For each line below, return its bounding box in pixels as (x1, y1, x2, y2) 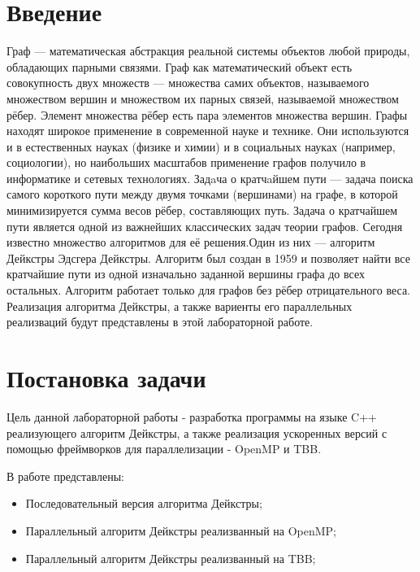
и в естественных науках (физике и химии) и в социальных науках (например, (6, 138, 396, 155)
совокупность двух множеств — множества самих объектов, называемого (6, 74, 370, 91)
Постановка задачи (6, 361, 206, 394)
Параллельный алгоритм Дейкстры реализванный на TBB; (25, 549, 316, 566)
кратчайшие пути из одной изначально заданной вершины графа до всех (6, 265, 365, 282)
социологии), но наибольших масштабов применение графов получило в (6, 154, 366, 171)
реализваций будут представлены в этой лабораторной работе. (6, 313, 314, 330)
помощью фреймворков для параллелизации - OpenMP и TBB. (6, 440, 322, 457)
